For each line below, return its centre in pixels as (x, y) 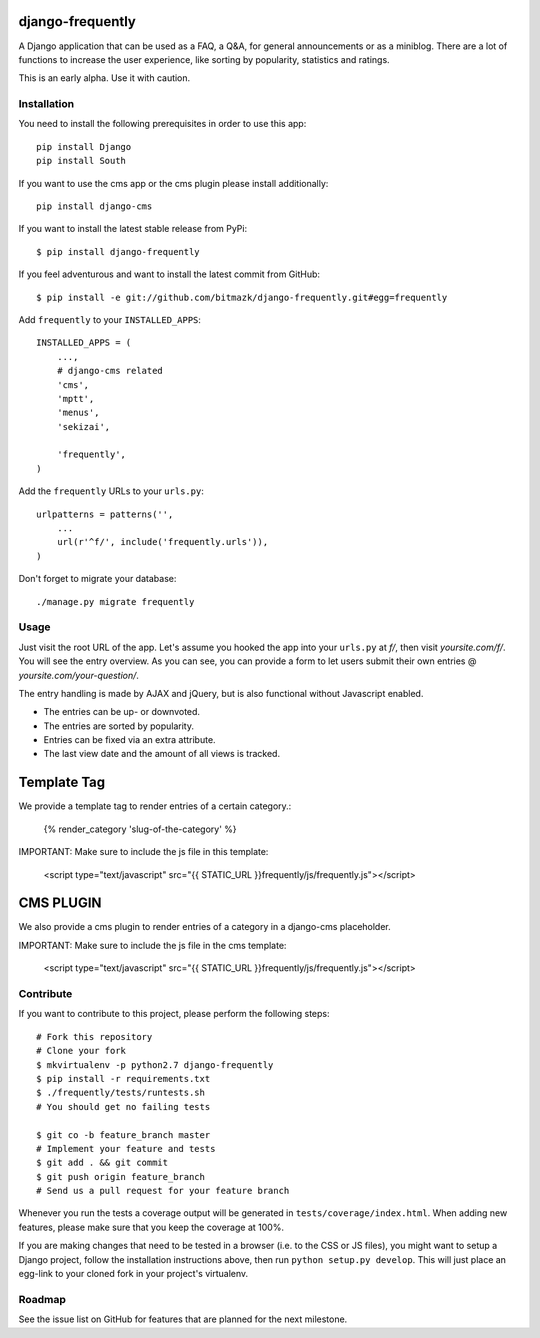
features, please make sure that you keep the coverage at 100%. (151, 1227)
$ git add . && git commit (102, 1163)
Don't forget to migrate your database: (97, 579)
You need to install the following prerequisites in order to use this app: (162, 124)
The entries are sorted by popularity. (119, 726)
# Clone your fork (81, 1051)
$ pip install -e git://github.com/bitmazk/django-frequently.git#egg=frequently (242, 297)
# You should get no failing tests (123, 1106)
